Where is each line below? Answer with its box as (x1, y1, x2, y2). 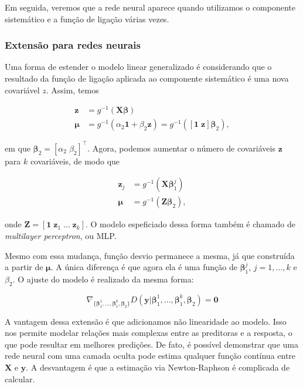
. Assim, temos (46, 83, 99, 96)
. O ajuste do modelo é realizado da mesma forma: (12, 273, 194, 285)
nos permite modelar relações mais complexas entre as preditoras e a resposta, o (5, 327, 292, 339)
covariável (5, 83, 40, 96)
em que (5, 142, 30, 154)
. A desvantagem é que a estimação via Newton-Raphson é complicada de (26, 361, 290, 373)
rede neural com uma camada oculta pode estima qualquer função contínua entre (5, 349, 296, 362)
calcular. (5, 372, 35, 385)
